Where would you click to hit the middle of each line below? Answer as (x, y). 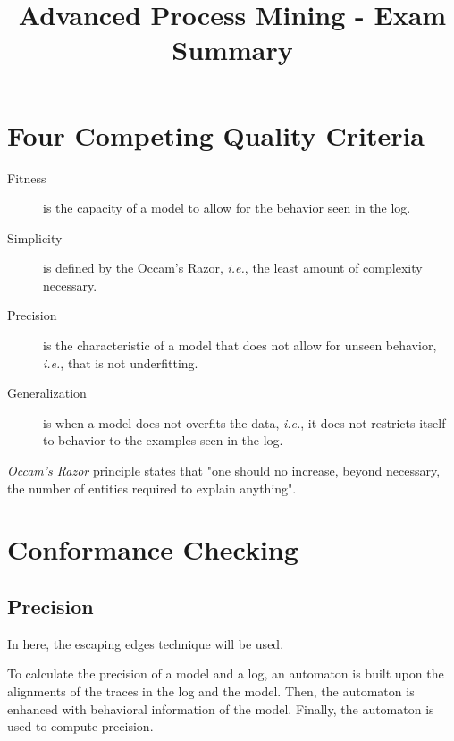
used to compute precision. (80, 726)
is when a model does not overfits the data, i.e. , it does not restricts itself (244, 422)
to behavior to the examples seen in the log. (163, 440)
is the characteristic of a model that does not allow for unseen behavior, (240, 345)
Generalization (47, 393)
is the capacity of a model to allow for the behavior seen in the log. (227, 208)
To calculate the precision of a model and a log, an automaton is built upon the (226, 674)
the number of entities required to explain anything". (152, 488)
